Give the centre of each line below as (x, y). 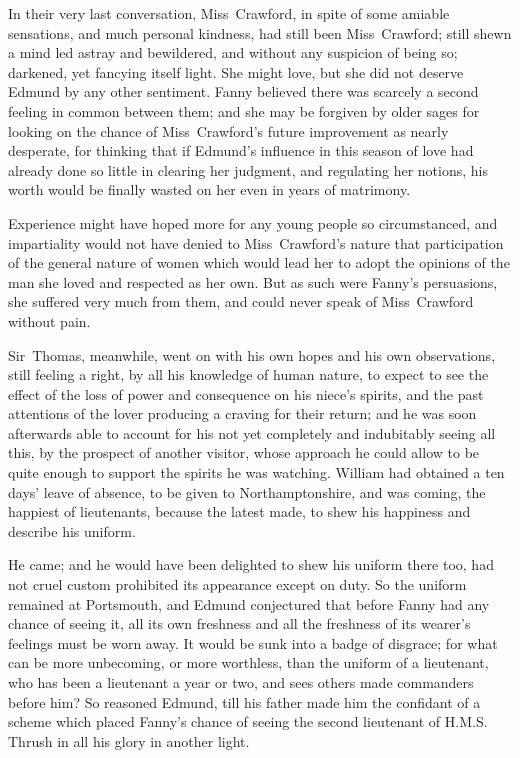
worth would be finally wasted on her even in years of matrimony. (209, 189)
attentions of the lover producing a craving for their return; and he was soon (242, 413)
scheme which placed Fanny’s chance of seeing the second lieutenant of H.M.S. (248, 721)
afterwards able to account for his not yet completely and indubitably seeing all (252, 432)
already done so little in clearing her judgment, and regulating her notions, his (248, 169)
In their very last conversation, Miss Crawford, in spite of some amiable (229, 13)
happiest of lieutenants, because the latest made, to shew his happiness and (239, 511)
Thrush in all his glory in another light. (129, 740)
